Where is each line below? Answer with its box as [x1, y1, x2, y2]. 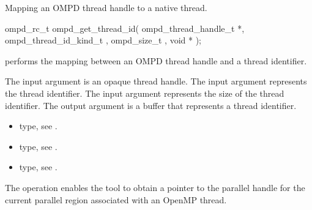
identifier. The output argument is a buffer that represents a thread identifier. [5, 99, 297, 111]
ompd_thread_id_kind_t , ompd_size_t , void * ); [5, 34, 201, 47]
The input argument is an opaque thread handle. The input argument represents [5, 75, 307, 88]
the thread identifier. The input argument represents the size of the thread [5, 86, 284, 99]
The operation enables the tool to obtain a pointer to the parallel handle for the [5, 181, 305, 193]
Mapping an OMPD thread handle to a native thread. [5, 1, 207, 13]
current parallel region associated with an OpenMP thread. [5, 193, 227, 206]
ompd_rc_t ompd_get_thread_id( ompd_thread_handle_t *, [5, 21, 245, 34]
